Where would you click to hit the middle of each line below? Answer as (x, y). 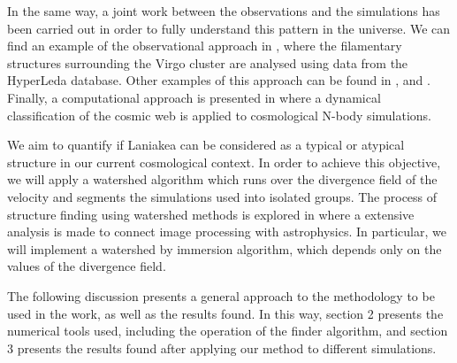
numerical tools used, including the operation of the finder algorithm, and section (228, 331)
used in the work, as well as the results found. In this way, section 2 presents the (225, 313)
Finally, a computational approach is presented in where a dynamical (194, 97)
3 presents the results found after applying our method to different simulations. (222, 348)
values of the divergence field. (87, 266)
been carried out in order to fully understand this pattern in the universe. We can (229, 28)
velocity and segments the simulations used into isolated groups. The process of (222, 196)
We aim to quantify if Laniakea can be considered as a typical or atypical (206, 145)
